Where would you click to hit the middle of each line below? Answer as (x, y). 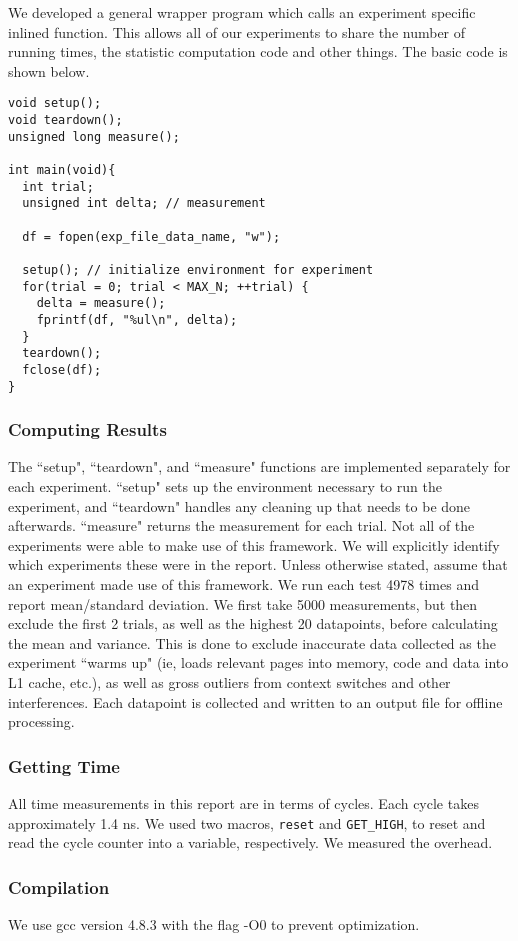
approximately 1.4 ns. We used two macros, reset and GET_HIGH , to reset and (247, 822)
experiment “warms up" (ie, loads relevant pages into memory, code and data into (258, 662)
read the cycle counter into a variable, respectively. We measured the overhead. (250, 842)
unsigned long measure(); (94, 136)
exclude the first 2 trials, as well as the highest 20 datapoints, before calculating (253, 623)
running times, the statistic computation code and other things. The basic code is (258, 51)
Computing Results (87, 429)
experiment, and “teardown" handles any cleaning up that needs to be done (239, 505)
